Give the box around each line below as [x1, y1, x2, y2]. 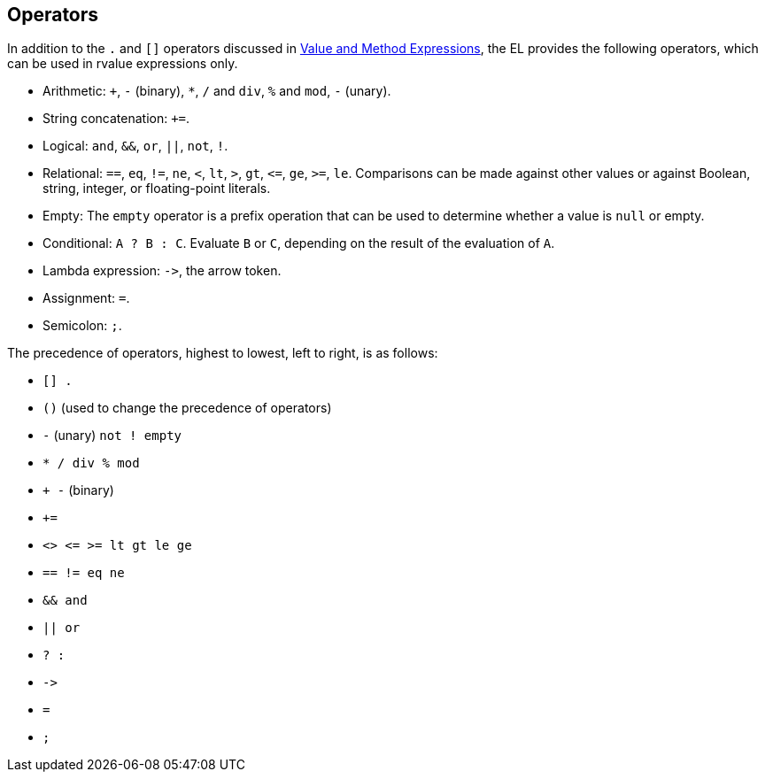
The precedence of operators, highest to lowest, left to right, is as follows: [7, 345, 438, 361]
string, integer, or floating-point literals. [42, 181, 271, 197]
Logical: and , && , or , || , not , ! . [42, 138, 228, 154]
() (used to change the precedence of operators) [42, 400, 332, 416]
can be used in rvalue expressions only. [7, 56, 238, 72]
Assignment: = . [42, 290, 130, 306]
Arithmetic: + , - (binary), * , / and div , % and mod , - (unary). [42, 83, 391, 99]
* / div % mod [42, 456, 140, 471]
